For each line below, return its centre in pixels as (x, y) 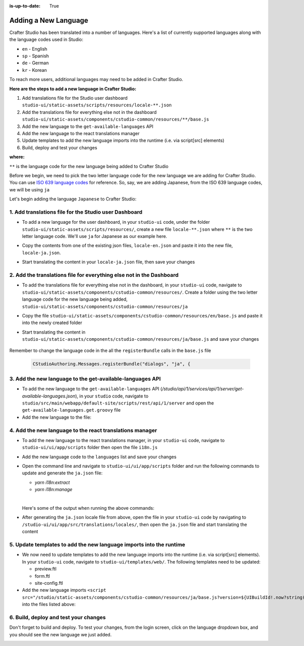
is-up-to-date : (25, 6)
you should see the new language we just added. (61, 634)
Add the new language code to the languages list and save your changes (99, 457)
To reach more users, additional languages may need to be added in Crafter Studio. (96, 79)
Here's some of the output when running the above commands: (88, 508)
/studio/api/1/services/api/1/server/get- (203, 389)
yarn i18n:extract (52, 482)
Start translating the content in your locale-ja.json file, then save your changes (108, 262)
